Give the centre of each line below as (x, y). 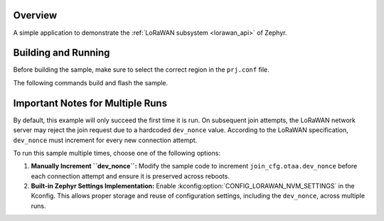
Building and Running (62, 53)
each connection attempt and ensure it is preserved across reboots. (130, 176)
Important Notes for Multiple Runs (90, 103)
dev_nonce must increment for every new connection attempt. (105, 140)
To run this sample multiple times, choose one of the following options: (117, 153)
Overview (35, 15)
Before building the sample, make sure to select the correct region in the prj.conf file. (141, 70)
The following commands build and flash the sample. (91, 82)
